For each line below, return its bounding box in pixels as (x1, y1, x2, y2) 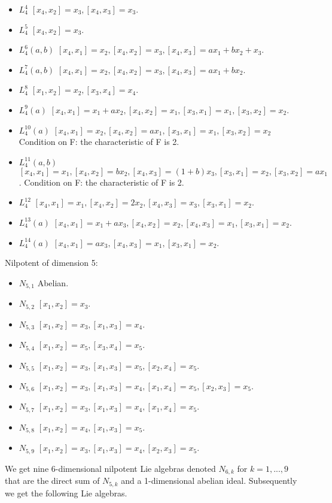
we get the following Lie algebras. (5, 486, 127, 499)
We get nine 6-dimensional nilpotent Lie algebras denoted (5, 462, 216, 474)
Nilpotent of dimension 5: (5, 256, 98, 269)
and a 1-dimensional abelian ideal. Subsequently (121, 474, 297, 487)
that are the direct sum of (5, 474, 100, 487)
